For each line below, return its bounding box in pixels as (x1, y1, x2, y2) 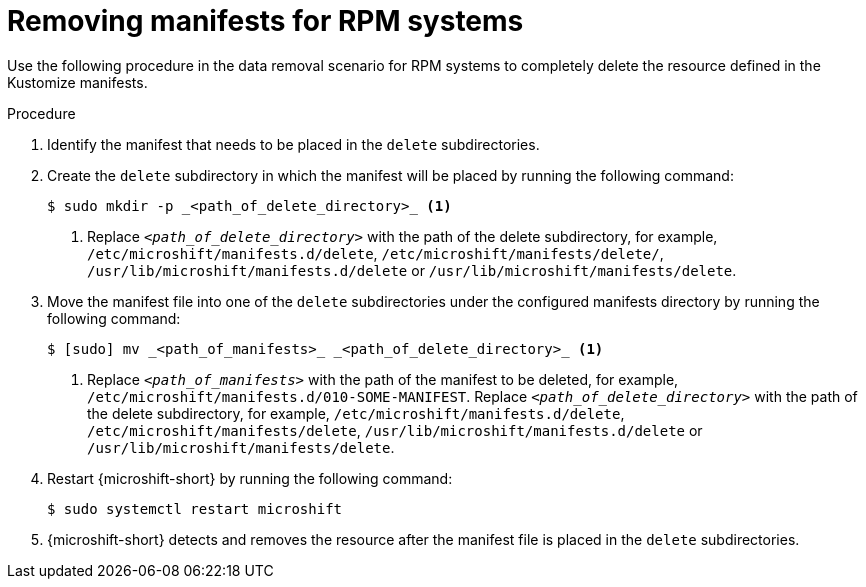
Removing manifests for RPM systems (7, 4, 524, 38)
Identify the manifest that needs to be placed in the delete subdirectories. (47, 135, 540, 153)
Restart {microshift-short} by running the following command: (47, 469, 453, 487)
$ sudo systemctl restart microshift (47, 500, 343, 517)
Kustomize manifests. (7, 73, 148, 91)
